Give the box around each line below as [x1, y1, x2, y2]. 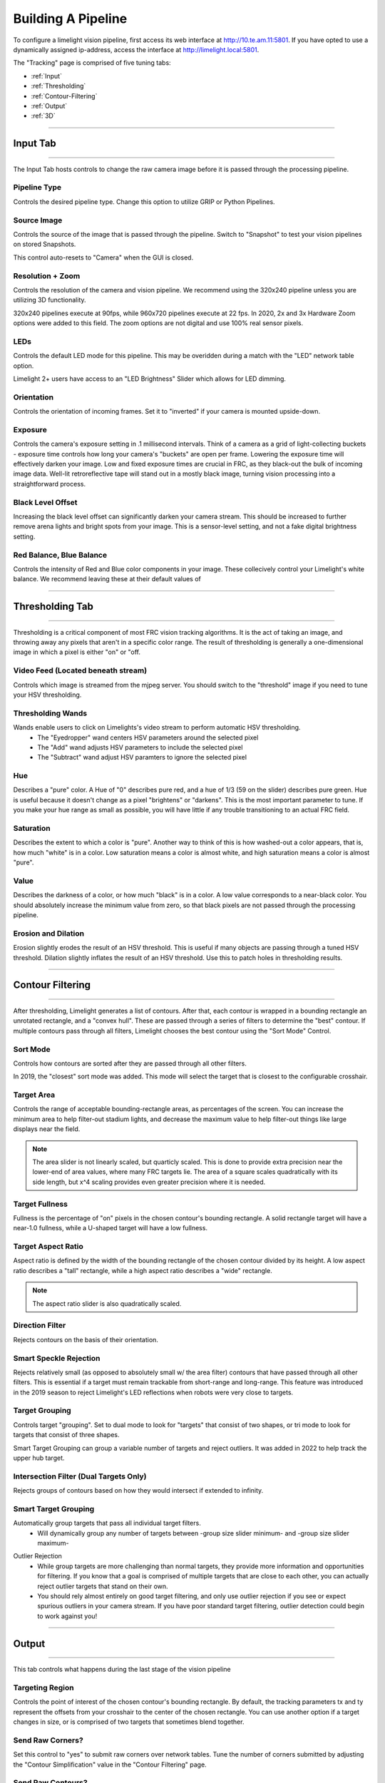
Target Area [13, 1090, 56, 1100]
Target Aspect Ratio [13, 1242, 83, 1252]
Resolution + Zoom [13, 271, 81, 281]
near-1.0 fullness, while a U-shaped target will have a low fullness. [13, 1224, 208, 1232]
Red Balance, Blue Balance [13, 550, 107, 560]
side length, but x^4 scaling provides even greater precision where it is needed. [32, 1177, 266, 1186]
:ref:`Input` [31, 71, 62, 80]
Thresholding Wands [13, 708, 88, 718]
